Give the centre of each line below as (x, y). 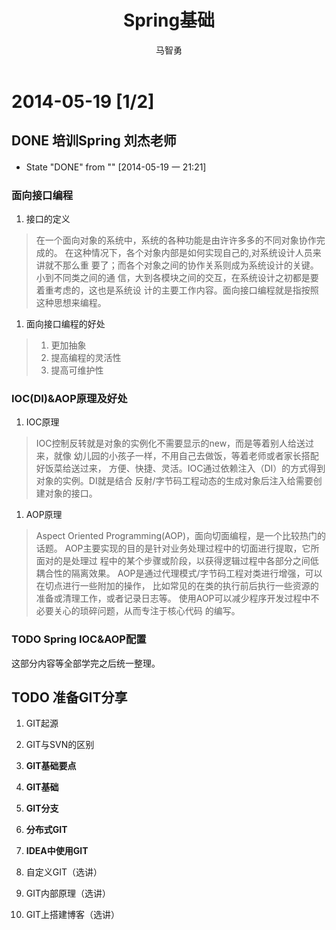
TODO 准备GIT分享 (69, 697)
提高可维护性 (77, 370)
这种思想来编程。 (71, 303)
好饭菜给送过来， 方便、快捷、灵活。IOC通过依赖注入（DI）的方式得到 (180, 468)
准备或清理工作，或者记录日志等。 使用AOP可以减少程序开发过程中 (173, 598)
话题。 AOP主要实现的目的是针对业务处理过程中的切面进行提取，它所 (177, 548)
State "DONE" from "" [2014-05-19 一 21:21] (116, 167)
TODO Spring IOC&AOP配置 (79, 639)
